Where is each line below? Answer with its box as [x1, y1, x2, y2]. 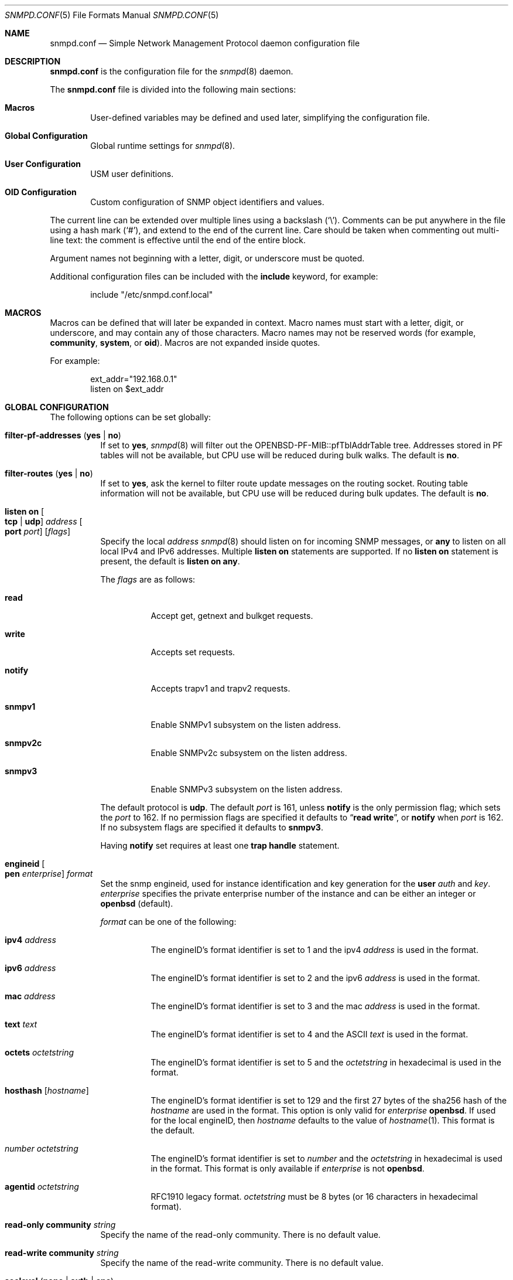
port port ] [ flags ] [5, 526, 70, 536]
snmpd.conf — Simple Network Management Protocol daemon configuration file [50, 38, 360, 48]
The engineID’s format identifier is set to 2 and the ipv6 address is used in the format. [151, 973, 480, 983]
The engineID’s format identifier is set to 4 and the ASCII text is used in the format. [151, 1029, 468, 1039]
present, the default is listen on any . [100, 556, 240, 566]
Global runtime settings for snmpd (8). [90, 141, 235, 151]
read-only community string [5, 1220, 116, 1230]
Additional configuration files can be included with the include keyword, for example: [50, 271, 378, 281]
